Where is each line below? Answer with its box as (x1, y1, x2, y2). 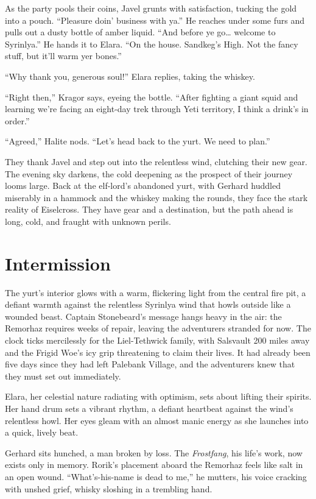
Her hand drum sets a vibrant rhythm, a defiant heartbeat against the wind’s (5, 402, 293, 414)
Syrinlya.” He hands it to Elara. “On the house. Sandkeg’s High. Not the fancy (5, 37, 298, 50)
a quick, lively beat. (5, 426, 79, 439)
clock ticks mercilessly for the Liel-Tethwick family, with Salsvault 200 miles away (5, 334, 310, 346)
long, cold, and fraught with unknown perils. (5, 214, 171, 227)
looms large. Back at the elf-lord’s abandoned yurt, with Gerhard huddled (5, 179, 281, 192)
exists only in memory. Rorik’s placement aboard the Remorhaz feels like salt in (5, 458, 303, 471)
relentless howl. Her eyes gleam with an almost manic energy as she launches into (5, 414, 309, 426)
